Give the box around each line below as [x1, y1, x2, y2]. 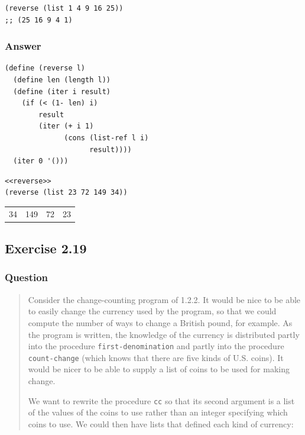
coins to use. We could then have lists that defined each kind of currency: [28, 417, 294, 430]
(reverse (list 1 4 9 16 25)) [5, 4, 124, 12]
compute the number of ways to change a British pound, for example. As [28, 316, 293, 328]
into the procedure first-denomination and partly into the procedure [28, 340, 284, 352]
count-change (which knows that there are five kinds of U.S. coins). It [28, 351, 284, 363]
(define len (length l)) [13, 76, 111, 84]
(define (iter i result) [13, 87, 111, 96]
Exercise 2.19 [5, 239, 87, 257]
